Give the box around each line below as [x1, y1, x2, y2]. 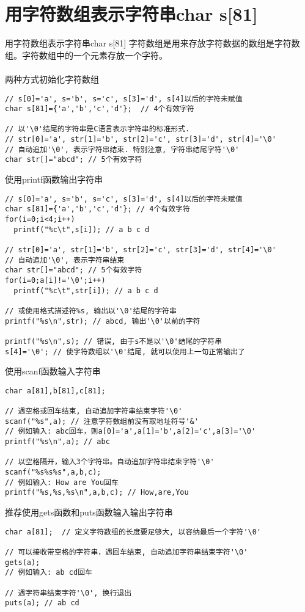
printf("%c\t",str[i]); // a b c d [13, 286, 158, 295]
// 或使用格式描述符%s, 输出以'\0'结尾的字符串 [5, 306, 177, 315]
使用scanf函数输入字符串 [5, 365, 101, 377]
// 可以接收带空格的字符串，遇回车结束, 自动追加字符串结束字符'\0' [5, 547, 248, 556]
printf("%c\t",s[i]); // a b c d [13, 225, 150, 234]
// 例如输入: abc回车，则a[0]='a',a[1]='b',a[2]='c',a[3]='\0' [5, 427, 256, 436]
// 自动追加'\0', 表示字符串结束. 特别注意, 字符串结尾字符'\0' [5, 145, 240, 154]
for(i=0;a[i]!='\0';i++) [5, 275, 106, 285]
